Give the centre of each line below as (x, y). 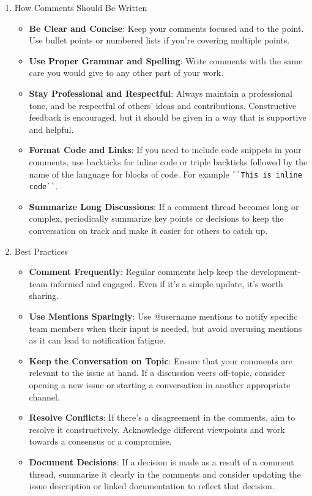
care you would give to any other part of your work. (126, 73)
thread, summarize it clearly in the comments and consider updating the (165, 474)
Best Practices (41, 251)
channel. (44, 396)
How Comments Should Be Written (81, 7)
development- (276, 272)
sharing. (44, 295)
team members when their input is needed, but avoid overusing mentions (165, 328)
